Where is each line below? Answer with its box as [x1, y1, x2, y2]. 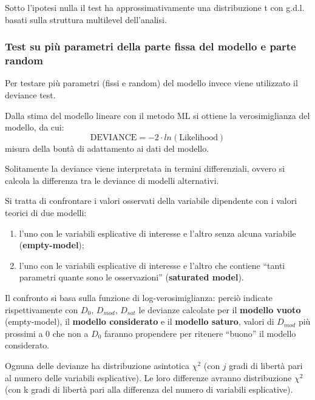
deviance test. [5, 88, 56, 101]
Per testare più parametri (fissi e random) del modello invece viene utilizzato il [5, 76, 298, 89]
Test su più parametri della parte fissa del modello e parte [5, 39, 296, 54]
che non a [52, 327, 89, 339]
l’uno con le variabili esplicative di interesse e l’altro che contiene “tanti [19, 259, 285, 271]
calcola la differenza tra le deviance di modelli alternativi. [5, 174, 219, 186]
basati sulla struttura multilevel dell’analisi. [5, 13, 167, 25]
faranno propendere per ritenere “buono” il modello [104, 327, 296, 339]
